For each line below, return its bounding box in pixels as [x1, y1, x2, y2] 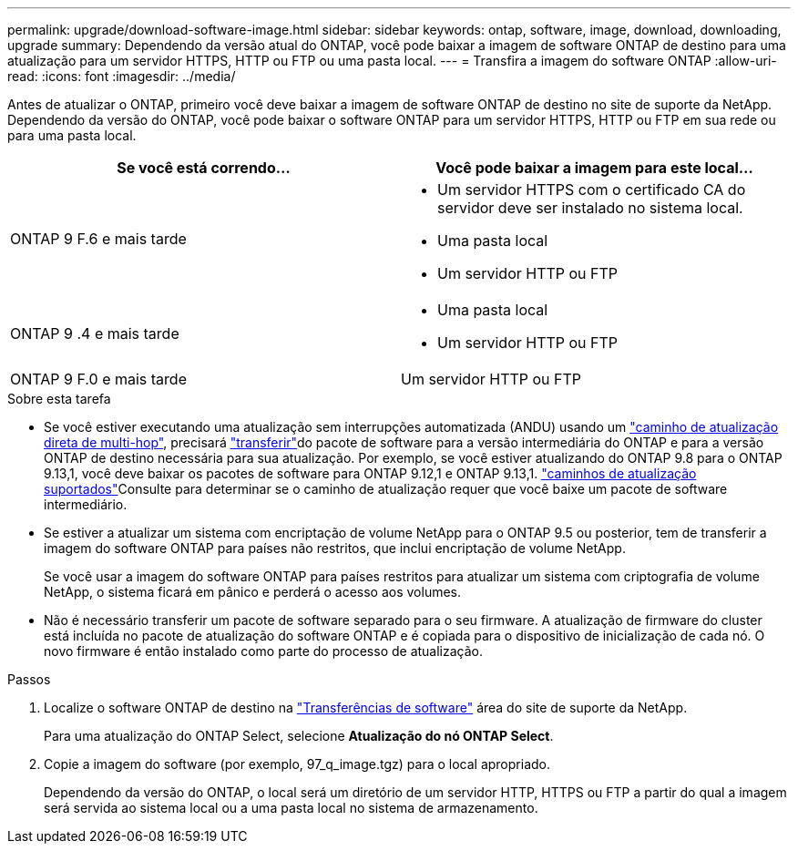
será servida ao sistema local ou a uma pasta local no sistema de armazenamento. [44, 800, 538, 815]
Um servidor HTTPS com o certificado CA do [437, 180, 746, 199]
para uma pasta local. [7, 128, 137, 143]
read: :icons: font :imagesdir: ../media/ [7, 68, 236, 84]
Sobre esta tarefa [7, 391, 111, 406]
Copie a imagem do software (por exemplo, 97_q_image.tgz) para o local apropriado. [44, 756, 550, 772]
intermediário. [44, 497, 128, 512]
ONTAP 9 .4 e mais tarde [10, 324, 179, 343]
